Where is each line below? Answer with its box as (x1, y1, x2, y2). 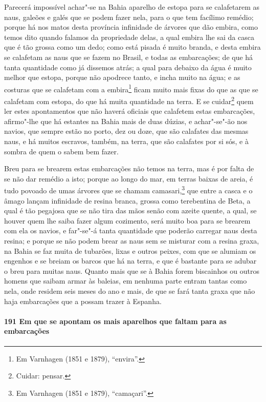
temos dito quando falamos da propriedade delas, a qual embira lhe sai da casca (4, 31, 254, 42)
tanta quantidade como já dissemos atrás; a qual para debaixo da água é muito (4, 62, 252, 72)
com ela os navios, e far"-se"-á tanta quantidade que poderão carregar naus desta (4, 225, 257, 236)
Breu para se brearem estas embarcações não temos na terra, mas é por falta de (4, 163, 254, 174)
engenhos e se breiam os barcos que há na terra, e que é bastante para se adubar (4, 255, 257, 266)
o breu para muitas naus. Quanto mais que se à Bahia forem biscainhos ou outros (4, 265, 260, 276)
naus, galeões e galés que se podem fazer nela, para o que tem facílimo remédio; (4, 11, 254, 22)
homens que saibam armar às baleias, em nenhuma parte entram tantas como (4, 275, 247, 286)
